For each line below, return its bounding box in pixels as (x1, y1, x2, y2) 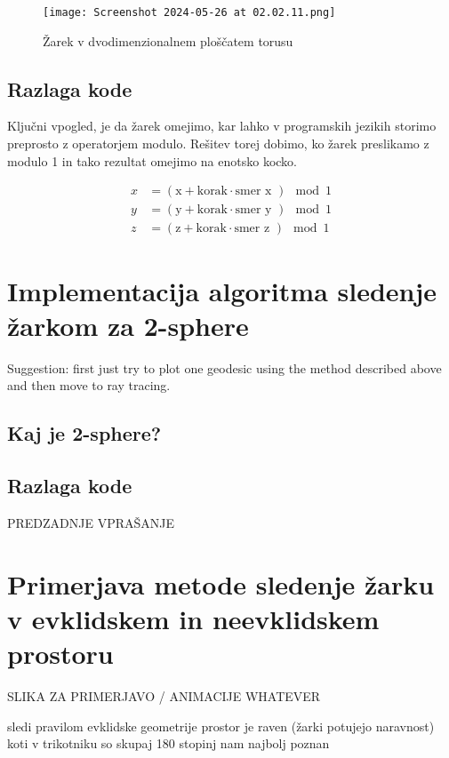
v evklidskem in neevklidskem (7, 600, 380, 636)
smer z (234, 222, 270, 235)
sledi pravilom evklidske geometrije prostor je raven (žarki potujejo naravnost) (7, 716, 435, 735)
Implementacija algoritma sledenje (7, 272, 437, 308)
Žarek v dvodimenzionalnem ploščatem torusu (43, 31, 293, 50)
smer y (235, 203, 272, 217)
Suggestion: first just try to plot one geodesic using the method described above (7, 358, 442, 377)
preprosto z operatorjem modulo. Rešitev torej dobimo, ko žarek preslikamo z (7, 134, 429, 153)
